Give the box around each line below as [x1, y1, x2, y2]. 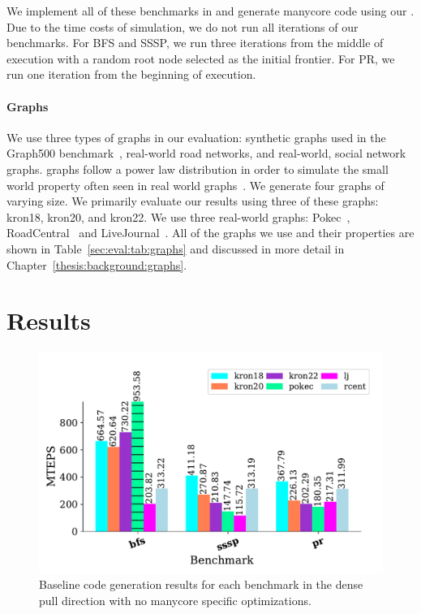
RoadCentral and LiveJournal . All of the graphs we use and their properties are [6, 224, 415, 241]
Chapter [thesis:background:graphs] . [6, 256, 187, 273]
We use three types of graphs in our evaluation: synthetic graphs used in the [6, 128, 386, 145]
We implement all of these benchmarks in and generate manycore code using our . [6, 2, 415, 19]
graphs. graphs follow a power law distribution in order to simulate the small [6, 160, 389, 177]
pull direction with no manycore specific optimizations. [39, 591, 311, 608]
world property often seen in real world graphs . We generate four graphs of [6, 176, 384, 193]
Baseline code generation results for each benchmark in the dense [39, 576, 363, 593]
